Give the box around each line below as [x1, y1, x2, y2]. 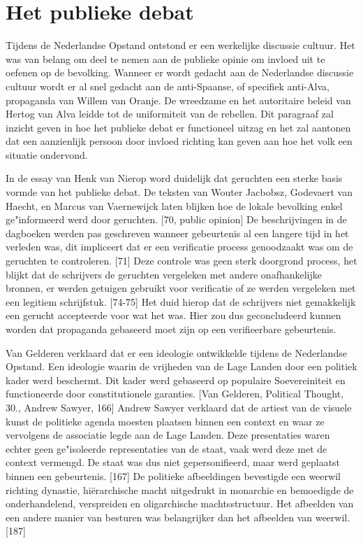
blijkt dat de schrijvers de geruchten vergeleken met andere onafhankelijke [6, 267, 323, 281]
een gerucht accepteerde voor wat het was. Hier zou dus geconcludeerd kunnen [6, 308, 341, 323]
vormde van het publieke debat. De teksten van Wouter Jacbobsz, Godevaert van [6, 185, 353, 199]
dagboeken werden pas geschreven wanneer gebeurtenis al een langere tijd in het [6, 225, 349, 240]
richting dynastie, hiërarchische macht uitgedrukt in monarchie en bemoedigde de [6, 482, 354, 497]
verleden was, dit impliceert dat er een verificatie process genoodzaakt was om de [6, 239, 353, 254]
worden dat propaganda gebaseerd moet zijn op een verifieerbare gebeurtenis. [6, 322, 336, 336]
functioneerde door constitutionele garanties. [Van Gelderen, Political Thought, [6, 386, 344, 401]
